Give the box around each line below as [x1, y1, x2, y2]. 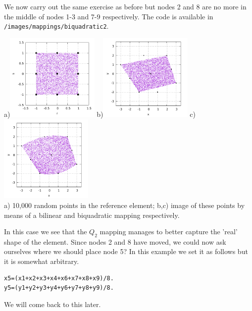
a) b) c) [4, 109, 196, 119]
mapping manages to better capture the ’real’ [100, 226, 238, 237]
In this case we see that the [4, 226, 87, 237]
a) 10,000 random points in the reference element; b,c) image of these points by [4, 200, 245, 210]
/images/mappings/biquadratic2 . [4, 21, 109, 31]
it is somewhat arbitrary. [4, 256, 79, 266]
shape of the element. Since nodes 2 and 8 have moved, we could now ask [4, 236, 226, 247]
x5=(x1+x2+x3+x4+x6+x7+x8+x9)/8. [4, 274, 114, 282]
